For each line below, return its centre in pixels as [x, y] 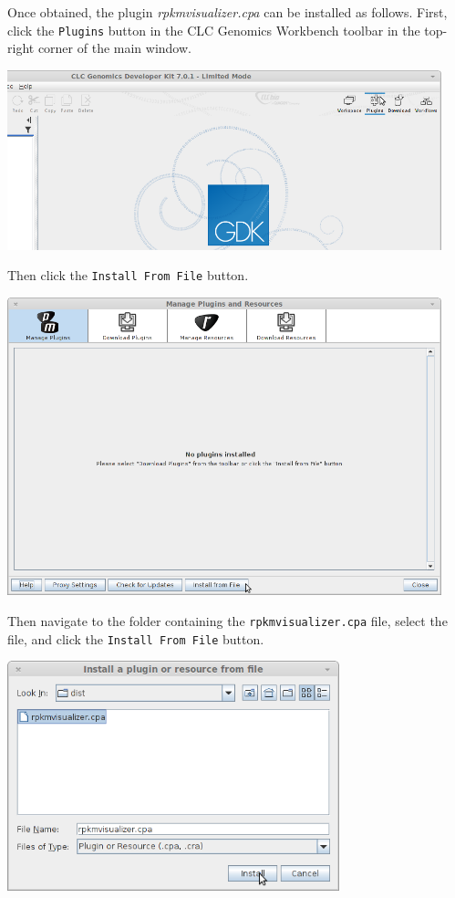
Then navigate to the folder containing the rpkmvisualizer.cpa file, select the [227, 621]
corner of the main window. [114, 48]
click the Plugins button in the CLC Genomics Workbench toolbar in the [214, 30]
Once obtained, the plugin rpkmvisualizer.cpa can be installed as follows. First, [227, 12]
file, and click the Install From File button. [136, 638]
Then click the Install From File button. [128, 275]
